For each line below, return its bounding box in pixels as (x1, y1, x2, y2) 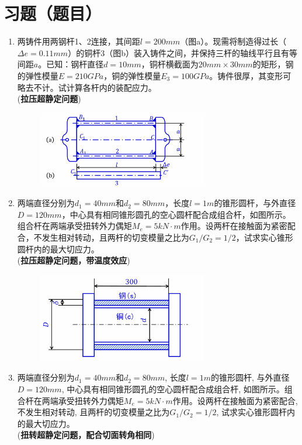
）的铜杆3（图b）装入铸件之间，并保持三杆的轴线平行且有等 (68, 46, 297, 59)
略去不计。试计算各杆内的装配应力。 (17, 81, 157, 93)
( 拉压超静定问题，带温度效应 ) (17, 254, 130, 266)
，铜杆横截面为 (141, 58, 199, 70)
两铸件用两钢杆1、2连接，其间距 (17, 35, 140, 47)
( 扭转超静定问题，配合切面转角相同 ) (17, 429, 155, 441)
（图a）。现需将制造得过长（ (180, 35, 287, 47)
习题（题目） (4, 1, 102, 25)
